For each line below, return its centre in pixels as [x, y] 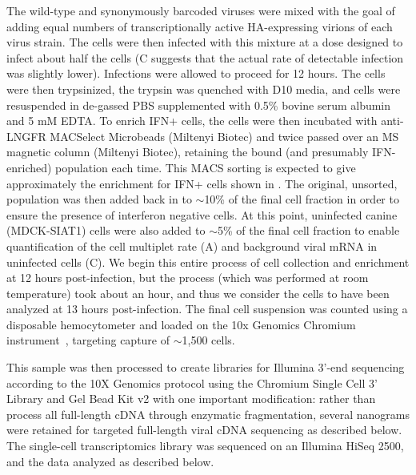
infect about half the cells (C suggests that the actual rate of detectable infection [205, 57]
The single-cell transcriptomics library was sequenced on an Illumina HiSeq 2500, [205, 446]
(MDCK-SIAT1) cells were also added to [106, 230]
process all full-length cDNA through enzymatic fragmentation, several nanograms [208, 414]
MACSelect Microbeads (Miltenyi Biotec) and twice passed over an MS [224, 136]
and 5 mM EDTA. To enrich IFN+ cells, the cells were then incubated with [192, 121]
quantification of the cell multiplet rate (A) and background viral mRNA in [192, 246]
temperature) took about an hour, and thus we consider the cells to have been [198, 293]
